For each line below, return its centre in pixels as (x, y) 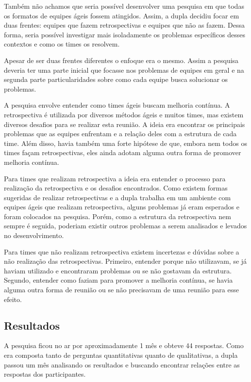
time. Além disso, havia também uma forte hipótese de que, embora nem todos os (125, 143)
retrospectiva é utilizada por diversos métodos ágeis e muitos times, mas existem (124, 114)
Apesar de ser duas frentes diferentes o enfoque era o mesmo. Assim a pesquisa (121, 60)
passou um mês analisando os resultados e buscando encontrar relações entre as (122, 364)
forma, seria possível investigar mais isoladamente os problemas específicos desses (125, 34)
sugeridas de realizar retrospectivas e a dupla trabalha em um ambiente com (117, 197)
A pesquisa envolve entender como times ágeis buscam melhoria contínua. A (117, 105)
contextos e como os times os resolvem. (62, 44)
